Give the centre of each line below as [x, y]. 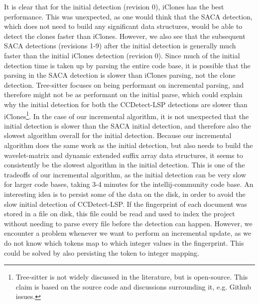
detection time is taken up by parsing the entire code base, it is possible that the [127, 65]
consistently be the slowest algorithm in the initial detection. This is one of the [125, 165]
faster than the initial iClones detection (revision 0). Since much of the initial [122, 55]
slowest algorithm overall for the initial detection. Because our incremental [118, 135]
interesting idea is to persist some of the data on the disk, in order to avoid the [125, 194]
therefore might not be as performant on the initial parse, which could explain [123, 94]
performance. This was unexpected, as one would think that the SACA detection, [128, 16]
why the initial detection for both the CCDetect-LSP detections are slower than [126, 104]
